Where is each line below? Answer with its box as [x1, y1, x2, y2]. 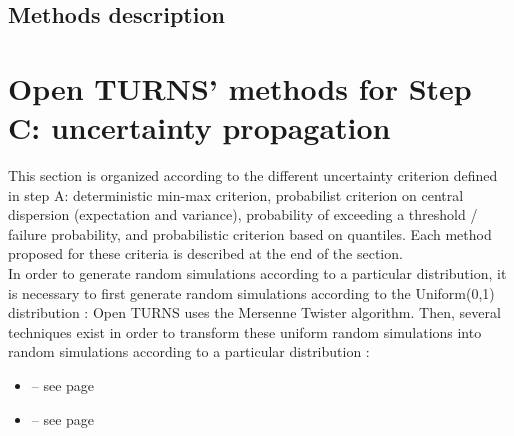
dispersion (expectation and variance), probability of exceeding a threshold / [8, 204, 478, 225]
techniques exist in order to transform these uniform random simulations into [8, 321, 482, 342]
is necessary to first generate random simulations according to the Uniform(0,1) [8, 282, 495, 303]
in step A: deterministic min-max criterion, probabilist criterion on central [8, 184, 464, 205]
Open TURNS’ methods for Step [8, 67, 472, 108]
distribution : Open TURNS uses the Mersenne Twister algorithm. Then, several [8, 302, 501, 323]
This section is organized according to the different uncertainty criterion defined [8, 165, 498, 186]
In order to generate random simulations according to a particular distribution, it [8, 263, 507, 284]
